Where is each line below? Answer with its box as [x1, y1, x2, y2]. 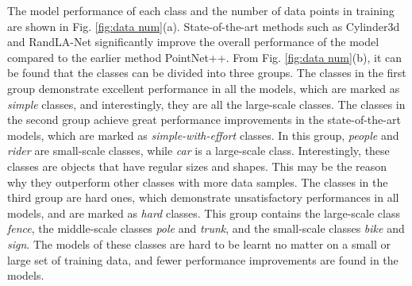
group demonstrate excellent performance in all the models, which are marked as [7, 79, 400, 96]
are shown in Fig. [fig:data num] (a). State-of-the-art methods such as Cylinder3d [7, 17, 400, 34]
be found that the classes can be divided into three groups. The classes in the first [7, 64, 406, 81]
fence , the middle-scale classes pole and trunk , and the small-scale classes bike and [7, 220, 405, 237]
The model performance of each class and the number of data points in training [7, 2, 395, 18]
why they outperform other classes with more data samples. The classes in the [7, 173, 388, 190]
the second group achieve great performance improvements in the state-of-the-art [7, 111, 401, 128]
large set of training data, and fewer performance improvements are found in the [7, 251, 399, 268]
